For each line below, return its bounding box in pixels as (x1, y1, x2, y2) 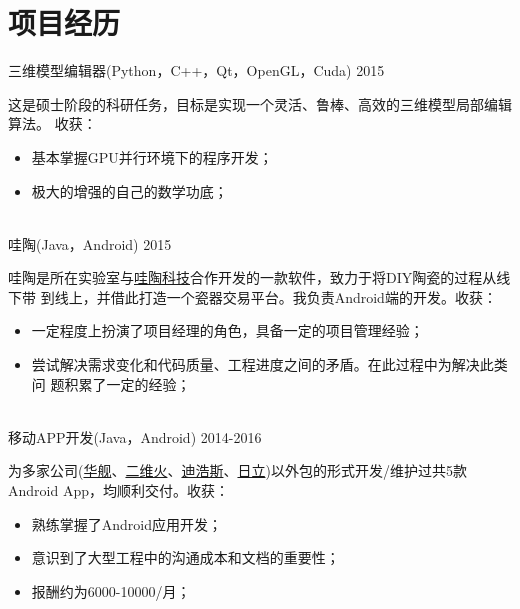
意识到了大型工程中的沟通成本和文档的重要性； (31, 547, 340, 568)
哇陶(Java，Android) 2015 (8, 233, 172, 254)
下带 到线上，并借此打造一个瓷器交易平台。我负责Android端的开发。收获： (8, 286, 497, 307)
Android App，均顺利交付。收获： (8, 480, 229, 501)
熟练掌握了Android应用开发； (31, 513, 223, 534)
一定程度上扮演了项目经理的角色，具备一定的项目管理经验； (31, 320, 424, 341)
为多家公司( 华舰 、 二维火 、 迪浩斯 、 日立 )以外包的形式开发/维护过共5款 (8, 460, 467, 481)
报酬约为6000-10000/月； (31, 580, 191, 601)
